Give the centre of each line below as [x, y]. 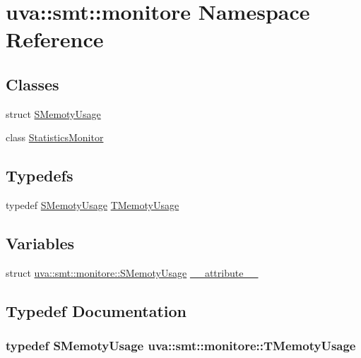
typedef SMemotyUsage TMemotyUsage [93, 205]
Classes [32, 84]
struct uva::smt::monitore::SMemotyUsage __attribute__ [132, 272]
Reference [55, 39]
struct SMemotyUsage [53, 113]
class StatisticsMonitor [55, 137]
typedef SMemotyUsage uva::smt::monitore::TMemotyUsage [181, 346]
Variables [40, 243]
